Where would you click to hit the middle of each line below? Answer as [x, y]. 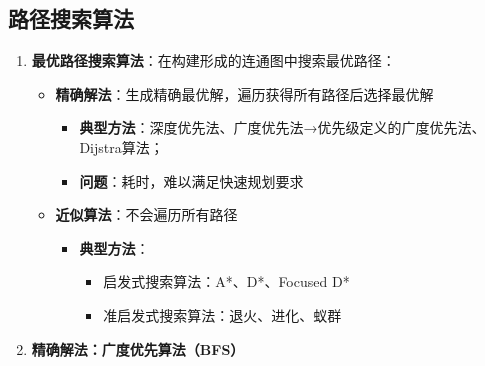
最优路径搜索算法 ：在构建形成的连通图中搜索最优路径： [213, 60]
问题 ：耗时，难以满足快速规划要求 [191, 180]
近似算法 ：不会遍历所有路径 [146, 214]
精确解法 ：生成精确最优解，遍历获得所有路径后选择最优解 [244, 93]
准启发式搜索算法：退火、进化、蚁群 [222, 314]
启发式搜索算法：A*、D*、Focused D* [226, 281]
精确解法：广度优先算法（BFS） [138, 348]
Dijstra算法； [121, 146]
